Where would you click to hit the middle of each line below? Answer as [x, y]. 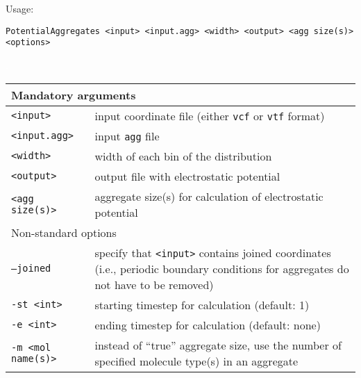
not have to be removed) [154, 284]
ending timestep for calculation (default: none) [208, 324]
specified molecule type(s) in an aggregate [196, 361]
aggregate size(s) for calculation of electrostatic [209, 196]
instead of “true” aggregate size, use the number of [218, 345]
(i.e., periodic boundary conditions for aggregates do [222, 268]
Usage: [20, 8]
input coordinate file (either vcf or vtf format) [210, 115]
